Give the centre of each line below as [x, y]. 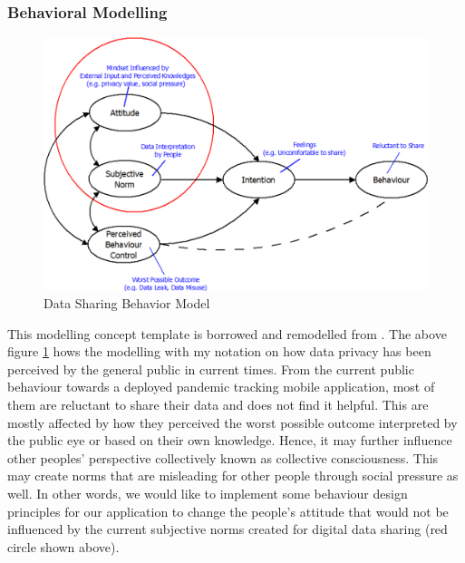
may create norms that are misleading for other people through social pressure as [233, 476]
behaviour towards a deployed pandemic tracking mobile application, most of [221, 387]
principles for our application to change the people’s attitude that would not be [228, 511]
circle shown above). [63, 546]
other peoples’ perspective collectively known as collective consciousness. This [223, 457]
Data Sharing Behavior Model [127, 303]
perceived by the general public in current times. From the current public [211, 369]
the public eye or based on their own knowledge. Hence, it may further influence [230, 440]
